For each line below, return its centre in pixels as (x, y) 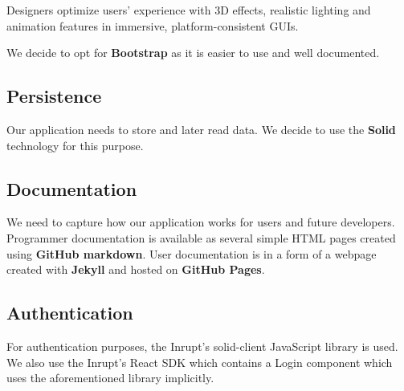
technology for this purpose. (75, 145)
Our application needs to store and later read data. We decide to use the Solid (201, 129)
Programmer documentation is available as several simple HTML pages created (201, 237)
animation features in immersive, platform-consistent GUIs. (153, 25)
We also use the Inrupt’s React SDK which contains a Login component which (200, 362)
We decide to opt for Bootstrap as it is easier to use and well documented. (193, 53)
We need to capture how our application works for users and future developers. (201, 222)
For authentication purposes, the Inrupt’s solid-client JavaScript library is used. (202, 346)
